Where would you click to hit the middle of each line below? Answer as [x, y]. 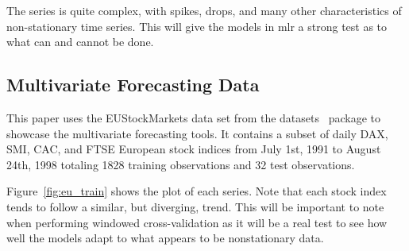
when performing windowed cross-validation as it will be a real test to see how [197, 222]
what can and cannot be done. [80, 42]
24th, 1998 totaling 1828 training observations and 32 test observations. [181, 164]
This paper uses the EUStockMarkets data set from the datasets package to [194, 117]
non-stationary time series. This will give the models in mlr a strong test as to [197, 26]
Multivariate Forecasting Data [133, 85]
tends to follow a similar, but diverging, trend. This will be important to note [195, 206]
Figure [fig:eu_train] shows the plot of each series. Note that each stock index [197, 191]
